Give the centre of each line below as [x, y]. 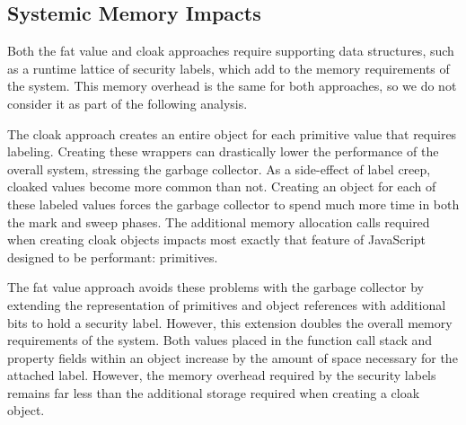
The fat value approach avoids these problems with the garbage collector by [215, 287]
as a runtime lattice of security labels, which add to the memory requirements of [229, 68]
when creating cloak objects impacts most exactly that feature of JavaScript [217, 239]
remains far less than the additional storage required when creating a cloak [214, 392]
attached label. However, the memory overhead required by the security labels [222, 375]
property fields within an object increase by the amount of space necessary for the [233, 357]
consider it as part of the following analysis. [127, 103]
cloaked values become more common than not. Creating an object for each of [222, 186]
